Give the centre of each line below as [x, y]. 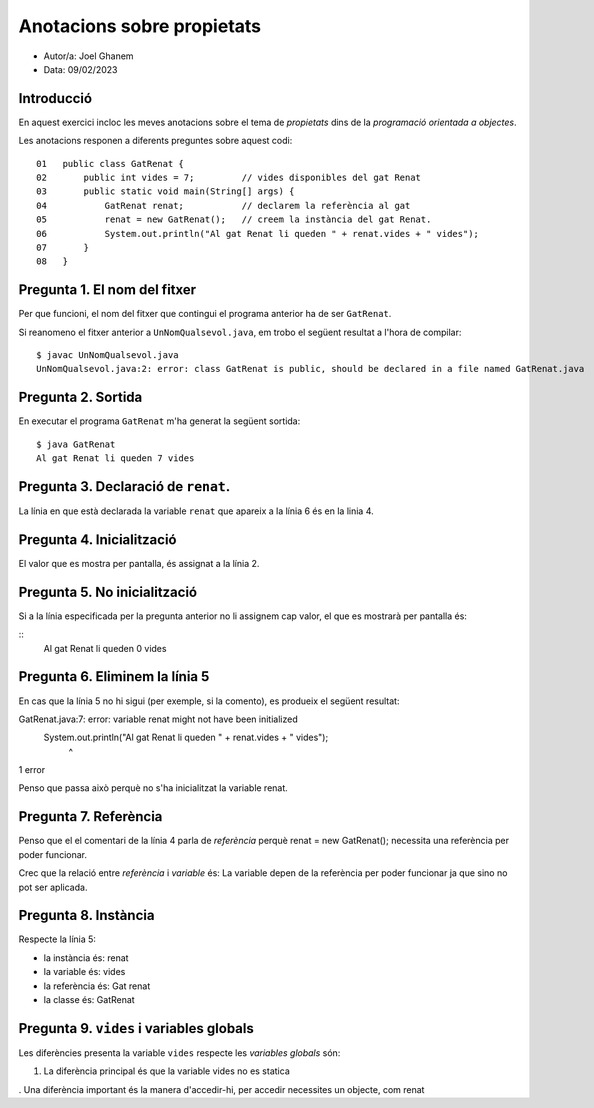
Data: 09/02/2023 [80, 69]
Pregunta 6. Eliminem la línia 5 [114, 676]
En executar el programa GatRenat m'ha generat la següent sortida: [159, 421]
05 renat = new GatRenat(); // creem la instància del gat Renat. [234, 219]
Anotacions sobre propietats [140, 26]
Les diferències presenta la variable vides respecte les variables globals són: [179, 1052]
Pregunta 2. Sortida [80, 397]
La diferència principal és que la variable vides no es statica [166, 1071]
